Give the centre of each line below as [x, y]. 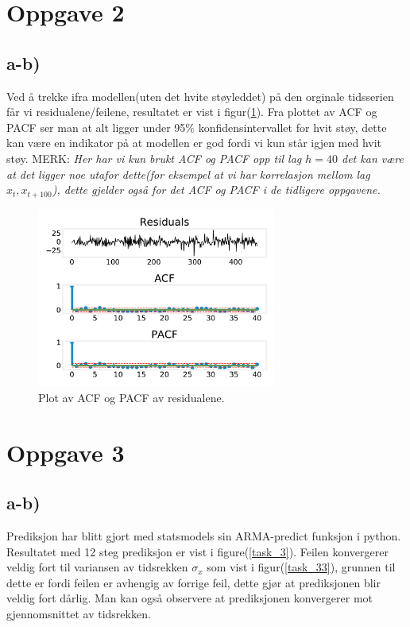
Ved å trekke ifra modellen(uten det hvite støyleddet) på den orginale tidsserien [200, 96]
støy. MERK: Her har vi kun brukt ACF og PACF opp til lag [154, 158]
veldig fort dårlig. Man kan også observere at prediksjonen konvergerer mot [190, 598]
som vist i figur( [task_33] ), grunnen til [301, 567]
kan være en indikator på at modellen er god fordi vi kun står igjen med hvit [194, 143]
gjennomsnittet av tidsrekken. [79, 613]
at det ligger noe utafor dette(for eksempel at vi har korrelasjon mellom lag [188, 174]
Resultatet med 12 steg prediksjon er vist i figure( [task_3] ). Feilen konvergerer [197, 551]
